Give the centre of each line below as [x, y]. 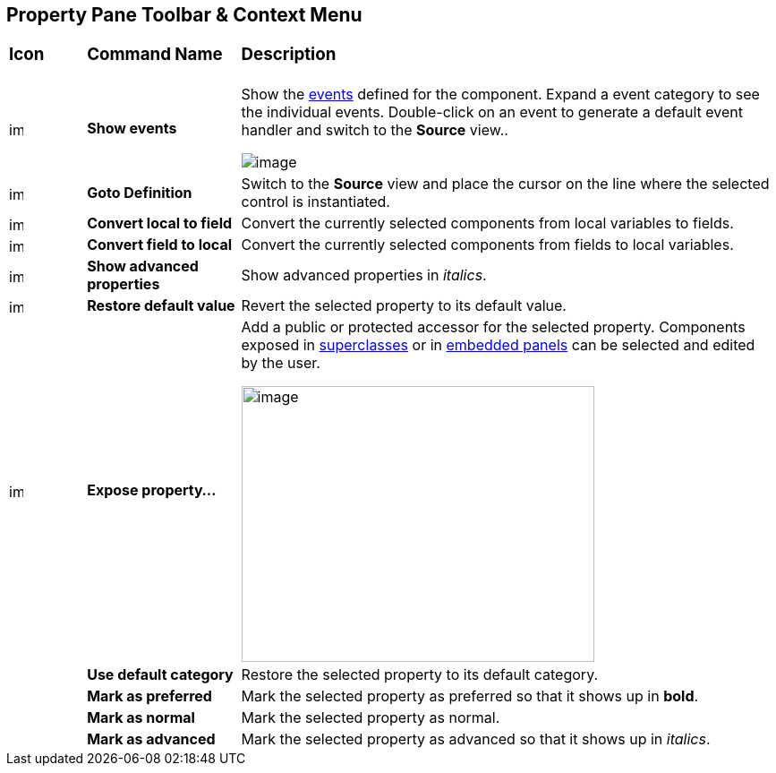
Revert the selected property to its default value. [404, 306]
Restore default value [161, 306]
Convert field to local [160, 245]
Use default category [160, 675]
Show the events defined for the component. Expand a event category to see [500, 94]
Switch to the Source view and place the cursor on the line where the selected [505, 184]
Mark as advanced [151, 739]
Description [289, 55]
